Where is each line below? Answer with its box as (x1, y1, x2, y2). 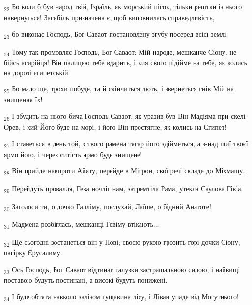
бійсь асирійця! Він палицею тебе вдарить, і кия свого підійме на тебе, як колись (4, 57, 248, 67)
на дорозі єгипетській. (4, 67, 70, 77)
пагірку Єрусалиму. (4, 247, 62, 257)
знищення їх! (4, 94, 43, 105)
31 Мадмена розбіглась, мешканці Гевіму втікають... (4, 219, 159, 230)
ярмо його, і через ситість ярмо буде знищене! (4, 149, 142, 159)
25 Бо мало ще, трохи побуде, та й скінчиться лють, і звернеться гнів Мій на (4, 83, 234, 95)
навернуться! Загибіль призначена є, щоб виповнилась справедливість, (4, 12, 215, 23)
